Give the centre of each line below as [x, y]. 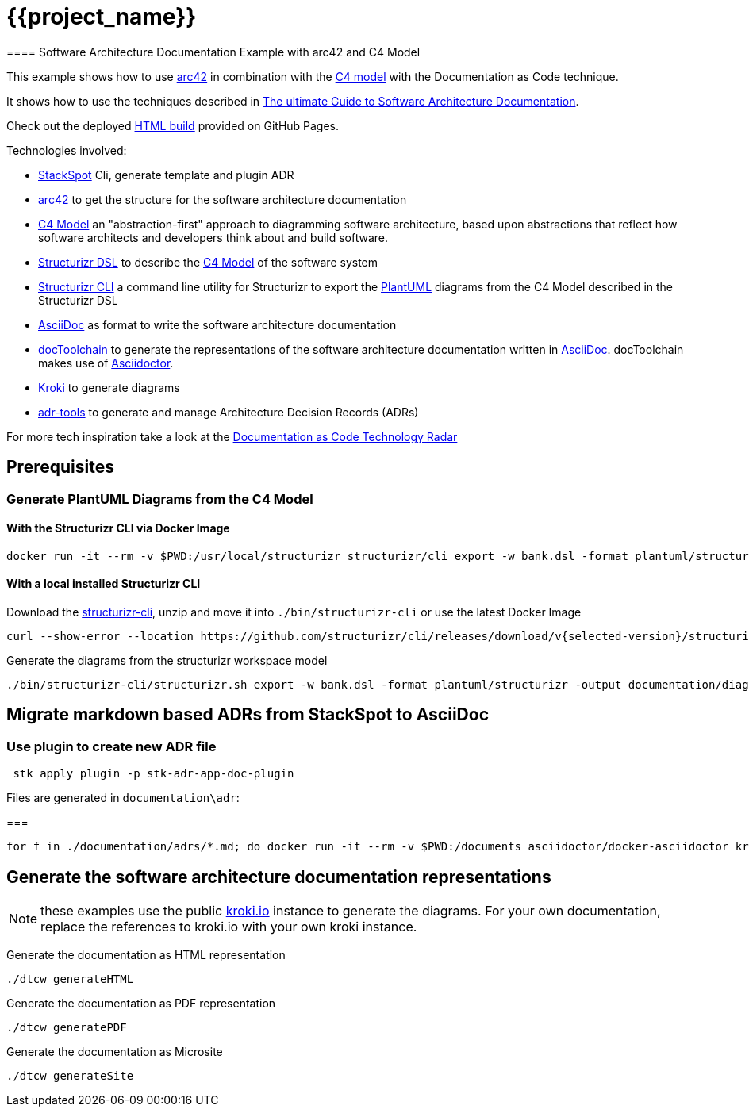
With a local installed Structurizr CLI [104, 584]
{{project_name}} [102, 17]
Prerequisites [60, 467]
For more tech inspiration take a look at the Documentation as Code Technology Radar [232, 436]
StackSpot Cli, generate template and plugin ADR [166, 175]
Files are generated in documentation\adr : [123, 798]
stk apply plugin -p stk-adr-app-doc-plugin [154, 774]
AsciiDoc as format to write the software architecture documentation [217, 324]
